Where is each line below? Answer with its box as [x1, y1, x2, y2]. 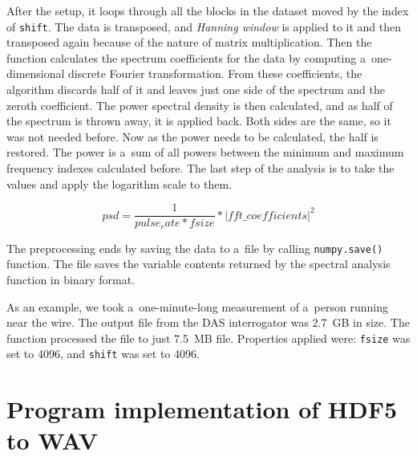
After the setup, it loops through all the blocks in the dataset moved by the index [6, 2, 409, 18]
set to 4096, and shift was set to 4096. [6, 345, 200, 362]
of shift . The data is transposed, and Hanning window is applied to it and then [6, 18, 402, 35]
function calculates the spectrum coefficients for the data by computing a [6, 49, 366, 66]
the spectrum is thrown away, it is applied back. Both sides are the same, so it [6, 112, 391, 129]
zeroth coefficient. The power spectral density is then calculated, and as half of [6, 96, 393, 113]
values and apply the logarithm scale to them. [6, 175, 232, 192]
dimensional [6, 65, 65, 82]
